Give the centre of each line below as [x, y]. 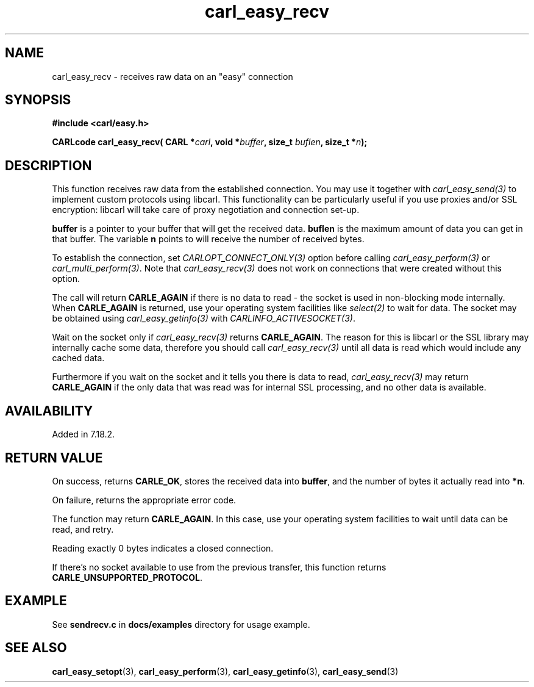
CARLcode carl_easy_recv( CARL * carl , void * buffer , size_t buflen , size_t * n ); [210, 142]
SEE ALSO [36, 648]
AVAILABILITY [49, 411]
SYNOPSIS [38, 100]
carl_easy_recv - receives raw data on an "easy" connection [173, 76]
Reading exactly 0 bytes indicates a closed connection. [163, 548]
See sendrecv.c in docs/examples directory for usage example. [181, 624]
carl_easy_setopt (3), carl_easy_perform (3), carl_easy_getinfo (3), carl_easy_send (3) [225, 671]
